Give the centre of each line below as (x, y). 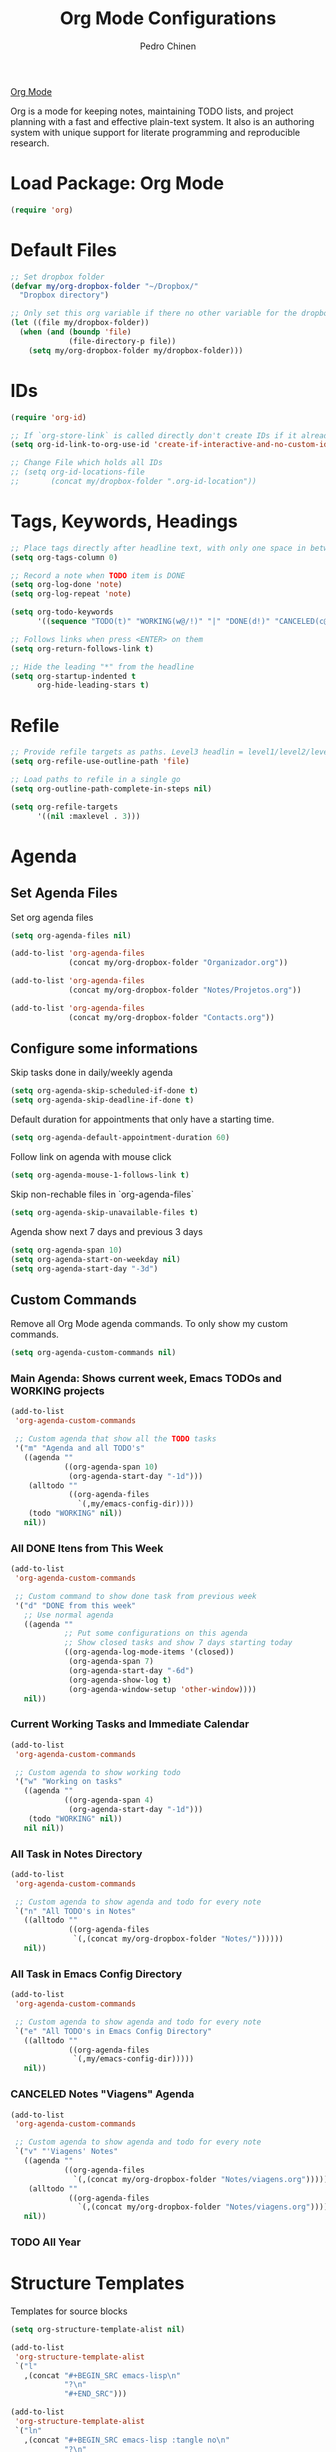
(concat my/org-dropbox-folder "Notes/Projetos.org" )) (185, 990)
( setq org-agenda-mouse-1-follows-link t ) (100, 1175)
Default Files (64, 249)
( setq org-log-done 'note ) (66, 585)
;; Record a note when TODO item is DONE (98, 575)
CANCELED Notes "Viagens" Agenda (102, 2094)
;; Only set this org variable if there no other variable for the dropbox (171, 313)
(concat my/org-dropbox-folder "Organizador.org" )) (178, 963)
